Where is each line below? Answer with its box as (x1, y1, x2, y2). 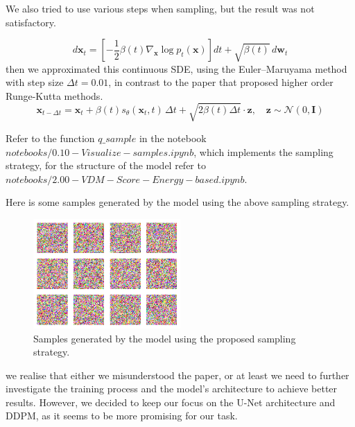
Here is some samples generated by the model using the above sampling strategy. (6, 195, 349, 209)
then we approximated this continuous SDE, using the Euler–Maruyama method (6, 61, 347, 76)
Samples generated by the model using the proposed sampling (33, 331, 296, 345)
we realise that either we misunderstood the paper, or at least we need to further (6, 367, 349, 382)
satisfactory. (6, 15, 56, 29)
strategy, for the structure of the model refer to (6, 158, 206, 173)
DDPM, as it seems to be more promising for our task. (6, 408, 238, 423)
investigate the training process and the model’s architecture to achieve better (6, 381, 338, 396)
